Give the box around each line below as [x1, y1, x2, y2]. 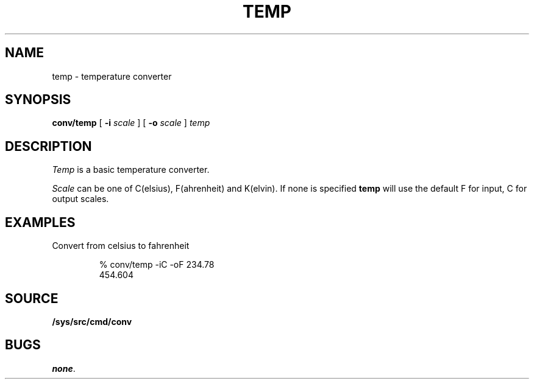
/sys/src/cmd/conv [52, 316, 132, 327]
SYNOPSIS [5, 92, 71, 108]
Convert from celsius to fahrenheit [52, 240, 190, 251]
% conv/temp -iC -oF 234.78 [99, 259, 215, 270]
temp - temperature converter [52, 71, 172, 82]
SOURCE [5, 290, 59, 306]
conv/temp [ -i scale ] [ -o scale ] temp [52, 117, 210, 128]
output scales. [52, 194, 109, 204]
